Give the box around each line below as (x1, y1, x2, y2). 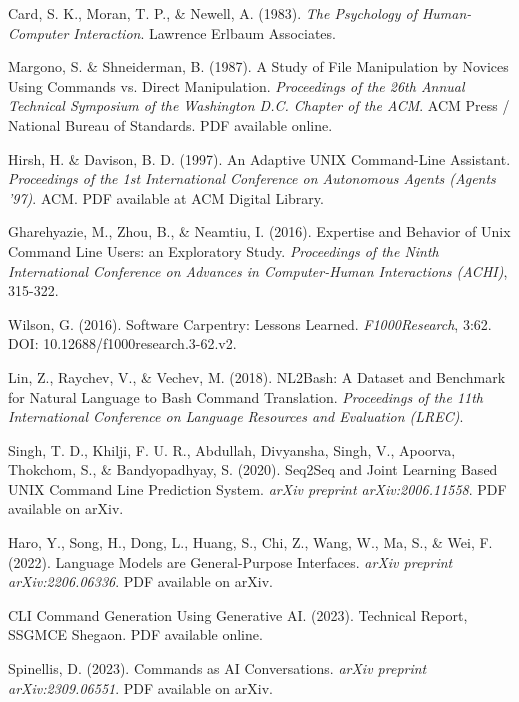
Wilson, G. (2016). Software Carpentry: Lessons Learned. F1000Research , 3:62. (8, 313, 492, 334)
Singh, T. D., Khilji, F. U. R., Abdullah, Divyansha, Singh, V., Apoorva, (8, 439, 456, 460)
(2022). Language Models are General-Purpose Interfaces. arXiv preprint (8, 551, 453, 572)
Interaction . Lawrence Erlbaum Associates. (73, 22, 336, 43)
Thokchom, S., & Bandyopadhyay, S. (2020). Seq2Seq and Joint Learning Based (8, 459, 498, 480)
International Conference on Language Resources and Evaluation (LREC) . (8, 406, 464, 427)
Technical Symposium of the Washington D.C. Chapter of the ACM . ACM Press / (8, 95, 510, 116)
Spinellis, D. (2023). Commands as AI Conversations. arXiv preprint (8, 658, 427, 679)
